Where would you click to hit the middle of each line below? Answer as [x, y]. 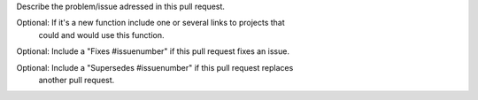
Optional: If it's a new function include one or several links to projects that [150, 23]
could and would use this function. [101, 35]
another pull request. [77, 80]
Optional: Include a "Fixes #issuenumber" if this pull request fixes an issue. [153, 51]
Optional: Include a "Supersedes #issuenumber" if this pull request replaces [155, 67]
